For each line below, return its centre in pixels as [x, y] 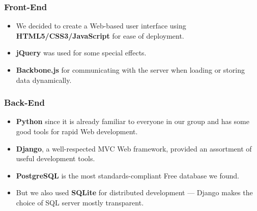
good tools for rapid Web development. [77, 131]
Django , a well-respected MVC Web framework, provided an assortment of [134, 148]
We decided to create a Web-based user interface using [101, 26]
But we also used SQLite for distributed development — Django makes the [134, 192]
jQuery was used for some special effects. [81, 53]
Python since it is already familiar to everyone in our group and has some [133, 121]
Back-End [24, 102]
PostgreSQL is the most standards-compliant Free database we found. [127, 175]
